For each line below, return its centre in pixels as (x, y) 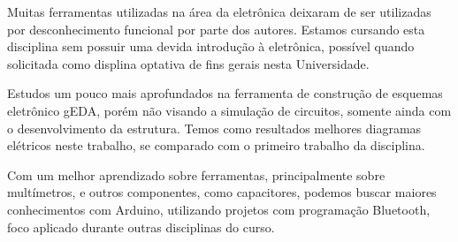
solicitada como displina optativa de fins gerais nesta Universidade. (188, 63)
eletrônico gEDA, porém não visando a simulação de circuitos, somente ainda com (229, 110)
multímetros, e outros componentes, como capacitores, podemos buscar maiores (222, 192)
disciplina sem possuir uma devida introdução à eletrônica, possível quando (211, 46)
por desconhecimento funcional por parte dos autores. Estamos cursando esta (216, 29)
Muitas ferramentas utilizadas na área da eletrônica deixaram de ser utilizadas (219, 11)
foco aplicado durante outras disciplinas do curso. (141, 227)
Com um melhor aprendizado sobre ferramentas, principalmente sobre (196, 174)
